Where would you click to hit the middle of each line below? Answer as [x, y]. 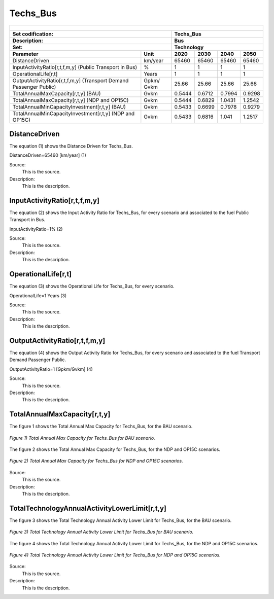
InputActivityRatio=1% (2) [36, 229]
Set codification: [33, 34]
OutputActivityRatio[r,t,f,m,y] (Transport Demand [71, 80]
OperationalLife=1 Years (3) [38, 295]
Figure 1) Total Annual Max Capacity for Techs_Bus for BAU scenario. [82, 438]
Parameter [25, 54]
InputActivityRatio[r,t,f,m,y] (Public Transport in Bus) [75, 67]
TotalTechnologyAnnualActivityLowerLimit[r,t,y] [88, 508]
